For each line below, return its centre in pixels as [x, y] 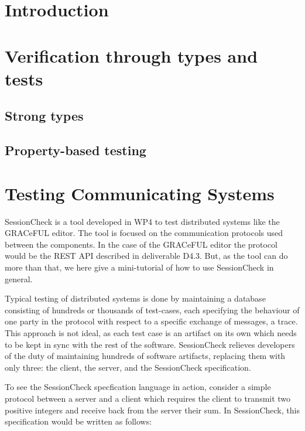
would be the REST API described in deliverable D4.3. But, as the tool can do [146, 256]
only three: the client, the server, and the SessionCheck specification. [128, 367]
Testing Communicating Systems [140, 193]
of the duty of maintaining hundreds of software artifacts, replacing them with [145, 356]
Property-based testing [76, 150]
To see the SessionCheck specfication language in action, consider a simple [138, 387]
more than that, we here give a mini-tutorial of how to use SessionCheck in [139, 267]
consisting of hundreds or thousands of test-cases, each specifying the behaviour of [152, 309]
